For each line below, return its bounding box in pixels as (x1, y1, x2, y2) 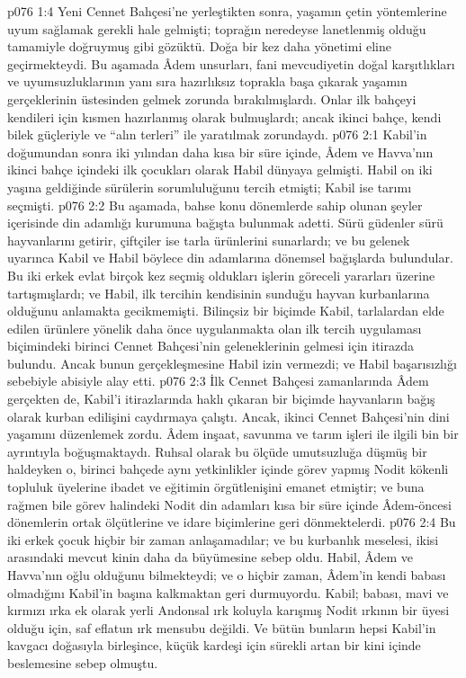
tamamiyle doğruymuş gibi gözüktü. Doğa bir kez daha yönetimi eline (7, 37, 391, 56)
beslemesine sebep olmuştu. (7, 653, 158, 672)
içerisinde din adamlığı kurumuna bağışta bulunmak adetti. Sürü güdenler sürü (7, 213, 444, 232)
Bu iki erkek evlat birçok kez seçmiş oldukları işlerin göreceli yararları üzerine (7, 265, 435, 284)
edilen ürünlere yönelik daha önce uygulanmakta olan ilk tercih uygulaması (7, 318, 422, 337)
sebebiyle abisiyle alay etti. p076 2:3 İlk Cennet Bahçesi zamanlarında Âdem (7, 371, 429, 390)
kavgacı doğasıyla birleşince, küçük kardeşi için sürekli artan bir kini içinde (7, 636, 421, 655)
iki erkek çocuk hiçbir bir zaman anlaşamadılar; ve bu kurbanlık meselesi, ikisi (7, 530, 439, 549)
